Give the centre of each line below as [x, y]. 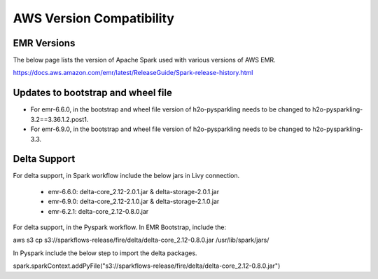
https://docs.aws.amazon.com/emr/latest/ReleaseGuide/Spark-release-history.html [133, 73]
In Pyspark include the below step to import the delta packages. [105, 253]
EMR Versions [44, 43]
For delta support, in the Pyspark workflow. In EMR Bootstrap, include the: [120, 227]
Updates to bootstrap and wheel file [93, 93]
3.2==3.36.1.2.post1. [59, 119]
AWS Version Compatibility [94, 18]
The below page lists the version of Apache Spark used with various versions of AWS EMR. [144, 60]
